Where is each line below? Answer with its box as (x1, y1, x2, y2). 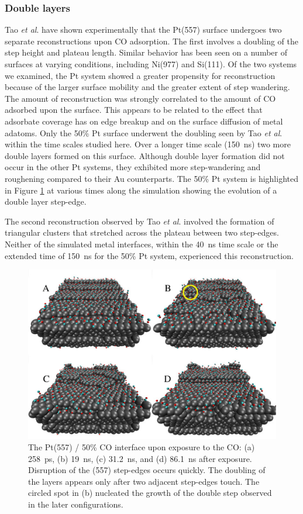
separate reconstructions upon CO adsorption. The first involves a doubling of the (5, 35, 298, 47)
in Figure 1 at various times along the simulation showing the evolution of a (5, 184, 277, 196)
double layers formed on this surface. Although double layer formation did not (5, 149, 285, 161)
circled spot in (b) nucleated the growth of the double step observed (28, 487, 272, 499)
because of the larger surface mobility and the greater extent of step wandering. (5, 81, 290, 93)
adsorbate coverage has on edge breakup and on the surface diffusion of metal (5, 115, 283, 127)
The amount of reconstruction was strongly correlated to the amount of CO (5, 92, 276, 104)
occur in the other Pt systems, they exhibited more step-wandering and (5, 161, 261, 173)
